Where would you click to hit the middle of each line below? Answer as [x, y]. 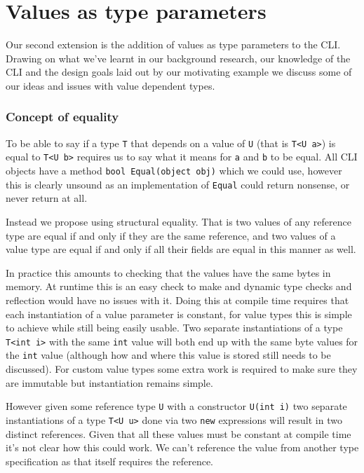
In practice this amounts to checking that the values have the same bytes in [168, 272]
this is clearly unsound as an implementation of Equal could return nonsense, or [178, 184]
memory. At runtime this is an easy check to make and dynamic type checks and [179, 286]
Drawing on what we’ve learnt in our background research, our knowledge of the [178, 58]
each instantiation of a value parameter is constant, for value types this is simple [179, 314]
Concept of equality [62, 117]
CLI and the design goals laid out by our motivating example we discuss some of [179, 72]
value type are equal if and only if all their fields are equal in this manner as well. [181, 249]
